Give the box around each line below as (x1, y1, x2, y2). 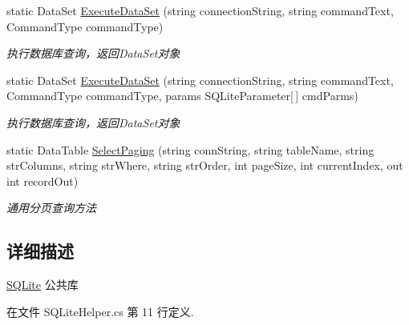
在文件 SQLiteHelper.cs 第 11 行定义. (6, 303, 194, 319)
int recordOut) (6, 172, 79, 189)
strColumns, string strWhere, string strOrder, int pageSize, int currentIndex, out (6, 157, 403, 174)
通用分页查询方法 (6, 199, 96, 216)
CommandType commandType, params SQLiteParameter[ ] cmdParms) (6, 87, 358, 104)
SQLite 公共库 (6, 276, 79, 293)
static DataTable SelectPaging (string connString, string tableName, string (6, 141, 375, 158)
